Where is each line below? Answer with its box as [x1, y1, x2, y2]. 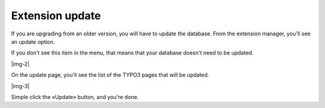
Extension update [11, 9, 101, 22]
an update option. [11, 38, 55, 45]
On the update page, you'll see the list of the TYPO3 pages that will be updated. [11, 71, 209, 79]
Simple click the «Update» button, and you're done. [11, 93, 139, 100]
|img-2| [11, 60, 30, 67]
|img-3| [11, 82, 30, 89]
